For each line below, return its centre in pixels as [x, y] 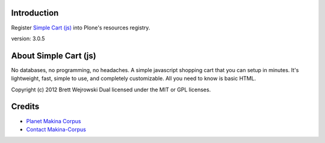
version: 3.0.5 [28, 38]
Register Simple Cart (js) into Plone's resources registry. [81, 28]
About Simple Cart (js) [54, 56]
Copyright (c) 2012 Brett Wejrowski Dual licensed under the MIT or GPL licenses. [111, 90]
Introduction [35, 13]
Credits [25, 107]
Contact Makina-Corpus [56, 129]
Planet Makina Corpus [54, 121]
